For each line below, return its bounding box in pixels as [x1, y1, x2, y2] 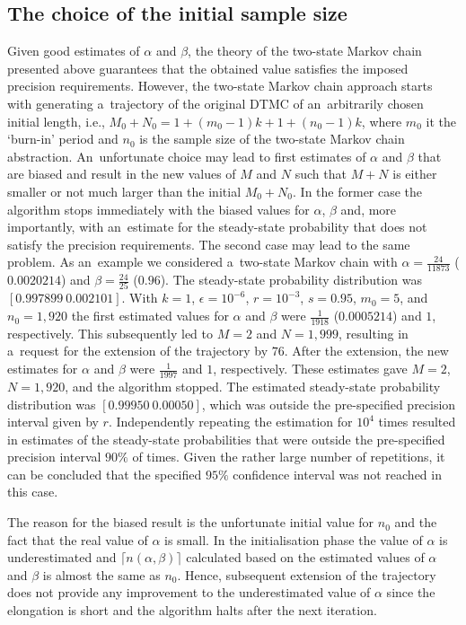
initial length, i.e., [7, 111, 105, 130]
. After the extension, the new [284, 341, 449, 360]
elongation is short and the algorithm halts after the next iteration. [7, 601, 377, 620]
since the [386, 583, 435, 602]
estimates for [7, 359, 78, 378]
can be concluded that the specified [7, 464, 202, 483]
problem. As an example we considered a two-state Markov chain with [7, 252, 398, 271]
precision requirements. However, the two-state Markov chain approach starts [7, 76, 433, 95]
